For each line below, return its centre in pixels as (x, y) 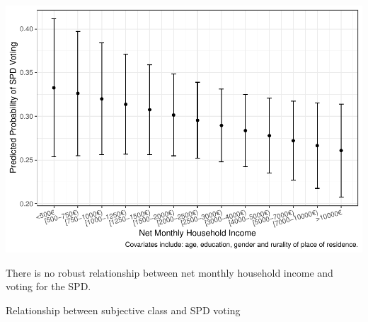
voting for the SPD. (48, 286)
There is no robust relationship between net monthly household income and (169, 272)
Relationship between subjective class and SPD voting (123, 310)
